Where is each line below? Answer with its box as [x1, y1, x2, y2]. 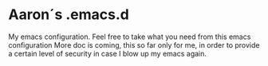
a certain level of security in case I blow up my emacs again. [8, 49, 207, 58]
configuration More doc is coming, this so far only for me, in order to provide [8, 40, 260, 49]
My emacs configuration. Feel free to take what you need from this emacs [8, 32, 251, 41]
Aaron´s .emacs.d [8, 6, 130, 24]
